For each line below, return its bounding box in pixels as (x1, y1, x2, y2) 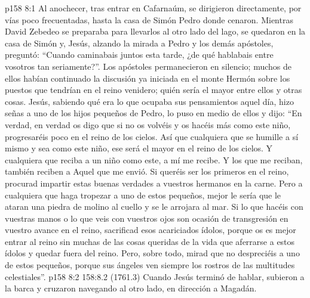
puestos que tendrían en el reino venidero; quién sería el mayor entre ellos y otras (5, 83, 302, 96)
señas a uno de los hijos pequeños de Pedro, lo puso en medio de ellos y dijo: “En (5, 107, 302, 119)
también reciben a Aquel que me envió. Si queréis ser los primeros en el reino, (5, 165, 289, 178)
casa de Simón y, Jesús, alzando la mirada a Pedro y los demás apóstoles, (5, 36, 274, 49)
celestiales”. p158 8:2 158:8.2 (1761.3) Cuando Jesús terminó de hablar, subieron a (5, 270, 305, 283)
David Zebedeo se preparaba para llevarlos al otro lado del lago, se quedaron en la (5, 25, 306, 38)
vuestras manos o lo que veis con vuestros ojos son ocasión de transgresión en (5, 212, 288, 224)
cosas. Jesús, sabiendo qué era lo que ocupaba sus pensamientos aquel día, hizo (5, 95, 294, 107)
